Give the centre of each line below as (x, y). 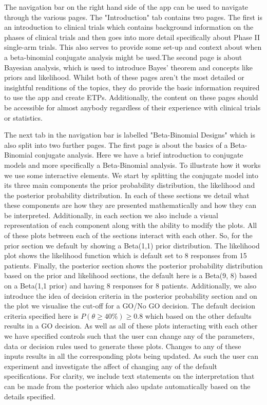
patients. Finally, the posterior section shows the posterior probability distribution (133, 265)
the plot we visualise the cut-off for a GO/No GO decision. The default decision (130, 306)
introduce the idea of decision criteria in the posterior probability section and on (131, 295)
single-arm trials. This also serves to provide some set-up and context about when (133, 47)
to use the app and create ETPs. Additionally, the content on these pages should (131, 97)
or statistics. (23, 117)
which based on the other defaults (198, 315)
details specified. (30, 396)
